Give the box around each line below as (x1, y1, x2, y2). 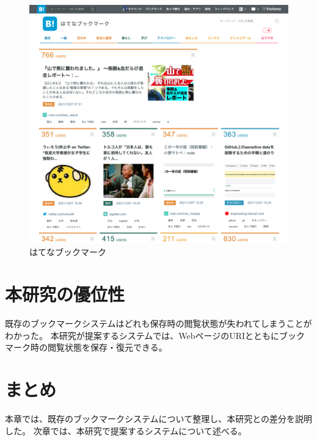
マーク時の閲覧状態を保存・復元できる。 (5, 341, 167, 354)
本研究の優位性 (5, 282, 125, 307)
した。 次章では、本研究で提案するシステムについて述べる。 (5, 424, 247, 437)
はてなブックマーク (29, 246, 106, 258)
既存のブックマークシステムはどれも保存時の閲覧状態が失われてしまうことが (5, 317, 312, 330)
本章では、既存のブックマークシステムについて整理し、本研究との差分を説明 (5, 412, 313, 425)
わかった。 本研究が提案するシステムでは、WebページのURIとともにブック (5, 329, 305, 341)
